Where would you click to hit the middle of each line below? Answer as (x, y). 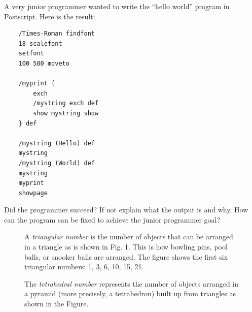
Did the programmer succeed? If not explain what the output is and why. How (126, 210)
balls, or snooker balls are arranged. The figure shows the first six (126, 256)
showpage (33, 193)
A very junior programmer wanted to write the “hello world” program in (117, 6)
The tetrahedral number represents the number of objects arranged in (132, 283)
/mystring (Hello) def (57, 143)
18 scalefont (40, 43)
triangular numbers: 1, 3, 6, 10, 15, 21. (84, 267)
